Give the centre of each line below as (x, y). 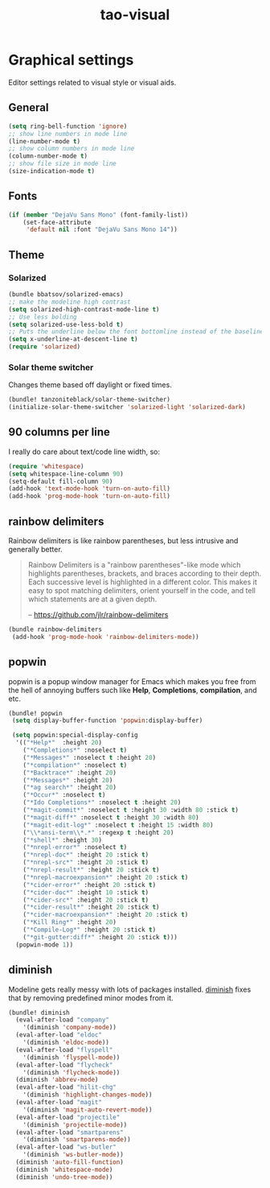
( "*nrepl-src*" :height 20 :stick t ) (86, 863)
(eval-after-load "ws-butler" (66, 1147)
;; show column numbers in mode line (72, 149)
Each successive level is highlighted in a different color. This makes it (142, 582)
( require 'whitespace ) (46, 466)
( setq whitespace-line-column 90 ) (66, 474)
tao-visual (135, 15)
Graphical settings (71, 60)
